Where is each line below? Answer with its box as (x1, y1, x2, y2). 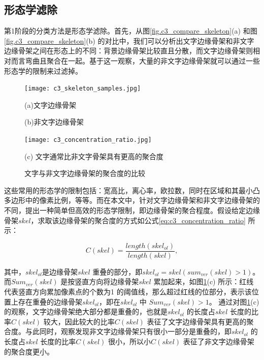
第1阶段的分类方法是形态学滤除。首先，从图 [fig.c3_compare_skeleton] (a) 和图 (4, 25, 257, 36)
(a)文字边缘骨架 (24, 99, 76, 110)
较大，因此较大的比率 (43, 316, 115, 326)
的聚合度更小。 (4, 346, 54, 356)
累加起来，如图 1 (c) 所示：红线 (153, 276, 254, 287)
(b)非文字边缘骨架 (24, 116, 84, 127)
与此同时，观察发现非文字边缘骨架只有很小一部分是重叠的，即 (25, 326, 232, 337)
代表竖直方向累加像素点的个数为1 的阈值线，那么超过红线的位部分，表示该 (4, 286, 252, 297)
